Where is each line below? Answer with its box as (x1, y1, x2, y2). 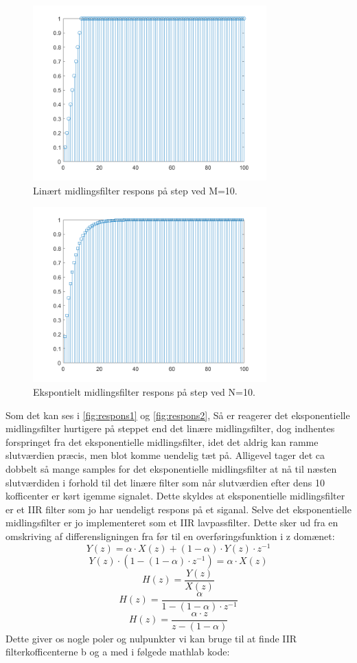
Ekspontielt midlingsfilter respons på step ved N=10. (33, 385, 255, 398)
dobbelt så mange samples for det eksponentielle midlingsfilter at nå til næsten (5, 461, 337, 475)
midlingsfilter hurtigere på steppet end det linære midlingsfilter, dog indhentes (5, 421, 335, 436)
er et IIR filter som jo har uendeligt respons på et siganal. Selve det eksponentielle (5, 502, 352, 516)
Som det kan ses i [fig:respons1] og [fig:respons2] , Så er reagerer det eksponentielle (5, 407, 350, 422)
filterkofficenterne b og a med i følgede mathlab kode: (5, 644, 230, 659)
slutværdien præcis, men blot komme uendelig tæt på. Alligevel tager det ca (5, 448, 325, 462)
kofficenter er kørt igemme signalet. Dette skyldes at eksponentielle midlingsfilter (5, 488, 345, 503)
